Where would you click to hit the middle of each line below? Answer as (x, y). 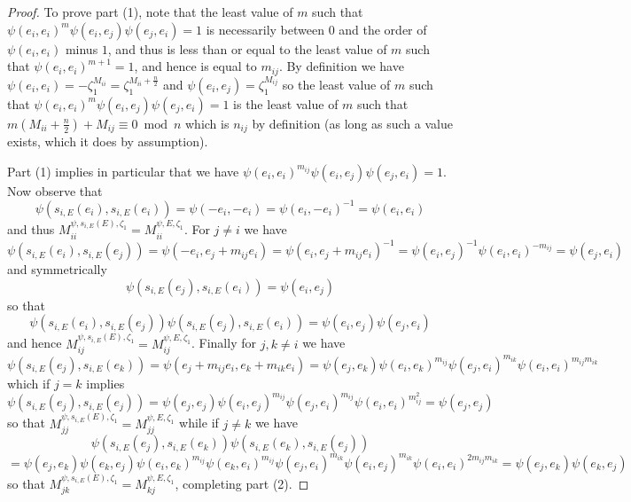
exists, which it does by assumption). (108, 141)
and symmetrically (57, 269)
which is (207, 123)
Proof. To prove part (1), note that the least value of (150, 12)
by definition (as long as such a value (352, 123)
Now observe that (55, 190)
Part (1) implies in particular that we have (123, 171)
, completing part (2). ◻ (242, 484)
